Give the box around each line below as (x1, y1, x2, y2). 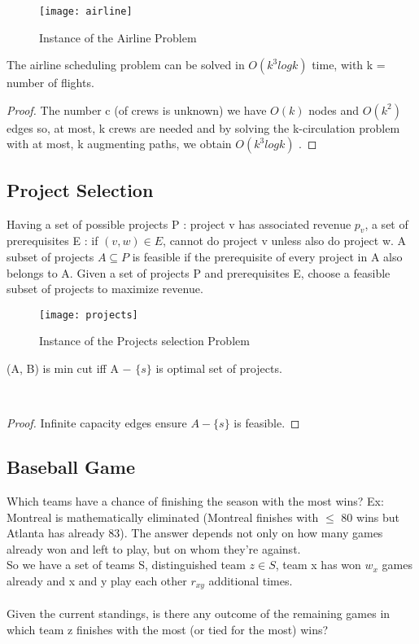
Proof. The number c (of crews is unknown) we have (7, 101, 267, 118)
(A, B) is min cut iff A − (7, 360, 132, 377)
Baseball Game (7, 454, 136, 480)
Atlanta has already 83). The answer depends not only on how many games (7, 524, 383, 541)
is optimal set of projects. (155, 360, 282, 377)
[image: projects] (39, 309, 138, 321)
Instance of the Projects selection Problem (39, 332, 250, 349)
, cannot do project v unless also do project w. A (163, 232, 407, 249)
